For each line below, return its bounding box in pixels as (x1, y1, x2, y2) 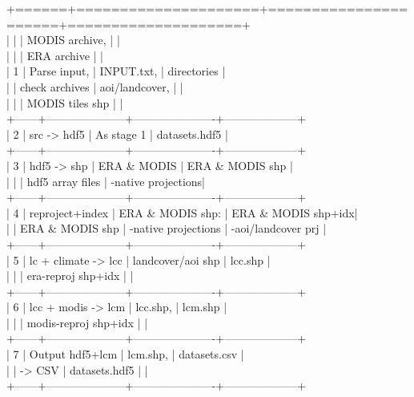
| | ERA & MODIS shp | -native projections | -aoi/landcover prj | (6, 220, 327, 237)
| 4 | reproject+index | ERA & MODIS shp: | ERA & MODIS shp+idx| (6, 204, 358, 221)
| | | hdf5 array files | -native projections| (6, 172, 206, 189)
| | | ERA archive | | (6, 47, 103, 63)
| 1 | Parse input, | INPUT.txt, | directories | (6, 63, 226, 79)
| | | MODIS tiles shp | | (6, 94, 123, 111)
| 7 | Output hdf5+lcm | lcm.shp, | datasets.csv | (6, 346, 244, 363)
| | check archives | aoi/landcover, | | (6, 78, 183, 95)
